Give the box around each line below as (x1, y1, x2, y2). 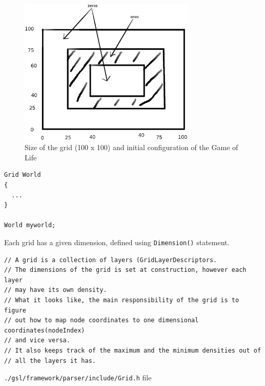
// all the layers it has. (4, 357, 96, 364)
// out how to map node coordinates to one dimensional (4, 317, 199, 324)
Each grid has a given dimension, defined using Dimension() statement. (4, 236, 230, 247)
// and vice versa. (4, 337, 70, 344)
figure (4, 306, 26, 314)
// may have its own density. (4, 286, 107, 294)
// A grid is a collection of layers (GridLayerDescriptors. (4, 256, 217, 264)
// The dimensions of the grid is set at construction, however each (4, 266, 247, 274)
